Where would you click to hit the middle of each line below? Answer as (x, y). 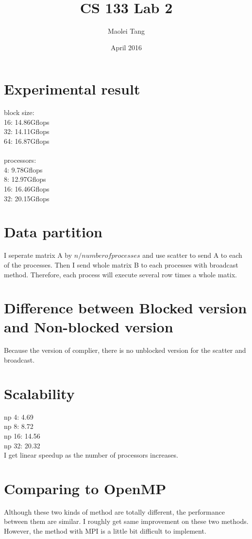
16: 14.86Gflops (27, 122)
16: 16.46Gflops (27, 189)
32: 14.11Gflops (27, 131)
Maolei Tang (126, 31)
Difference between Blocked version (126, 308)
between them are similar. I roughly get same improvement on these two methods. (126, 521)
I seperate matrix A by (38, 255)
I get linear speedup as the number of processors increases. (91, 455)
